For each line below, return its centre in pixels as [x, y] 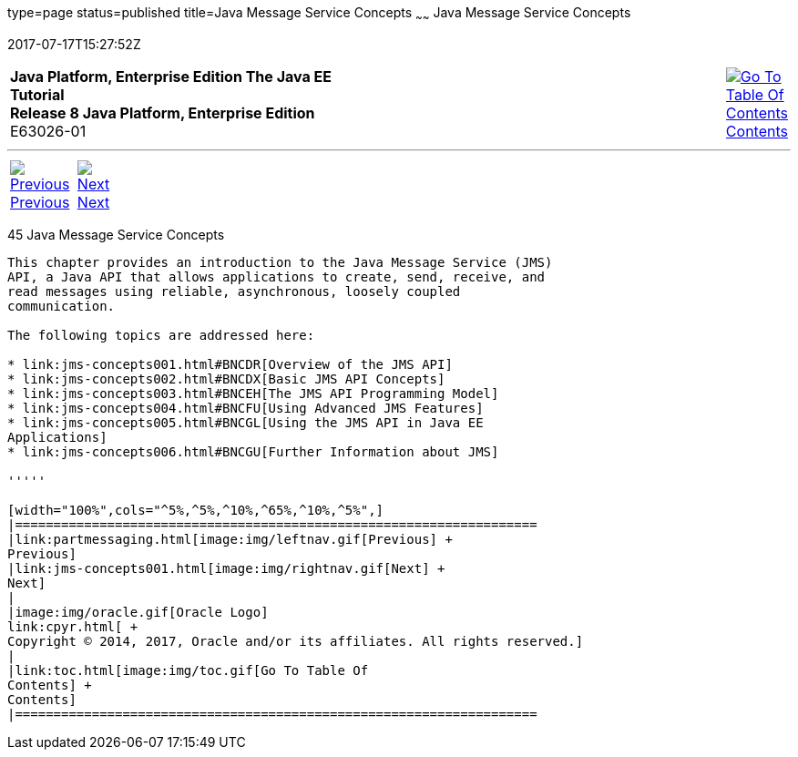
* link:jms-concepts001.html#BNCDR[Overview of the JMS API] [230, 364]
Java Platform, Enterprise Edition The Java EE [171, 76]
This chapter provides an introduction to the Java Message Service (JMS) [280, 262]
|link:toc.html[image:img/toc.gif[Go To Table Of [188, 670]
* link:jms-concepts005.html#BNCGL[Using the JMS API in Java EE [246, 422]
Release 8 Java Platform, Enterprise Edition [163, 113]
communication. [61, 306]
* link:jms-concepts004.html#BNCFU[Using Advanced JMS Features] [246, 408]
